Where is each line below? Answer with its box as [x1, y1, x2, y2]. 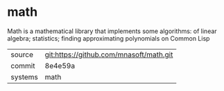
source [10, 50, 33, 59]
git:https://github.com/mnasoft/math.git [44, 50, 173, 59]
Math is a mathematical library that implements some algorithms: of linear [7, 27, 217, 35]
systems [10, 72, 38, 81]
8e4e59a [44, 61, 75, 70]
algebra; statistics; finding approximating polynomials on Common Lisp [7, 34, 210, 42]
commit [10, 61, 35, 70]
